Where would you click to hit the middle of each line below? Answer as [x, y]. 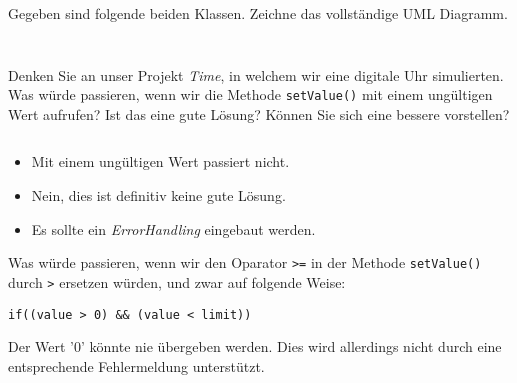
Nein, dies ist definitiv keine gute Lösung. [158, 195]
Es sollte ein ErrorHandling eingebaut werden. [173, 228]
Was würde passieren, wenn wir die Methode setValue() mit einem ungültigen [250, 94]
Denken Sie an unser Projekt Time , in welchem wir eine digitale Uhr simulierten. [256, 74]
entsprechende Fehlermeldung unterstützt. [136, 365]
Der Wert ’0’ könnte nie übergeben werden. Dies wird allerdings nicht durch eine [255, 346]
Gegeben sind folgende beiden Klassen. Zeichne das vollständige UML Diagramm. [258, 13]
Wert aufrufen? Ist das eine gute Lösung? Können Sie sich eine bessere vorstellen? [259, 113]
